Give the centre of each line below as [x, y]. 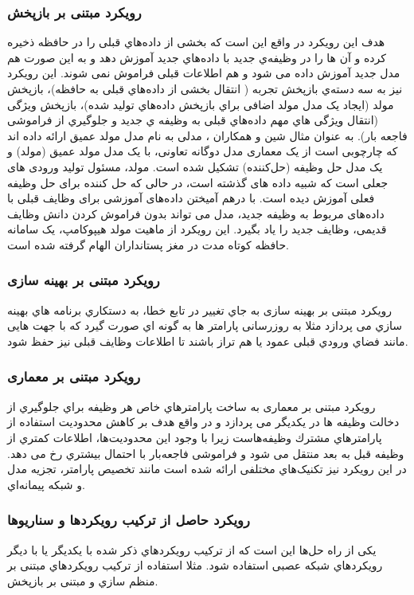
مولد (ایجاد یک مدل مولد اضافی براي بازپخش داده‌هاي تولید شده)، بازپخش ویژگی [201, 104]
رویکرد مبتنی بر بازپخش [74, 12]
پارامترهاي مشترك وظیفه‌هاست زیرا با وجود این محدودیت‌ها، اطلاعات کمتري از [195, 437]
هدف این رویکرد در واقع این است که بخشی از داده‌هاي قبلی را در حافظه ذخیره [196, 42]
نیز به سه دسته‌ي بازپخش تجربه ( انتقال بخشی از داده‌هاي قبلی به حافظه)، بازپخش [205, 88]
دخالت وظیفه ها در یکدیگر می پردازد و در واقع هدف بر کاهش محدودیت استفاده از [203, 422]
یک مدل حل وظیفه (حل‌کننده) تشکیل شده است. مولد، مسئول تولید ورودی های [195, 166]
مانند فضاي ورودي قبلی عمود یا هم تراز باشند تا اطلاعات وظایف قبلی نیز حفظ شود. [208, 341]
